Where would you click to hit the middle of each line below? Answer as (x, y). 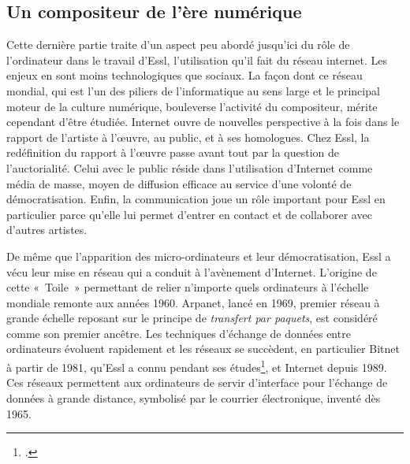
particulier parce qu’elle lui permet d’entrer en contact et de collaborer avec (189, 214)
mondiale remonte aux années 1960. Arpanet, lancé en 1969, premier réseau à (193, 302)
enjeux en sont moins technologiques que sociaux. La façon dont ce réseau (184, 75)
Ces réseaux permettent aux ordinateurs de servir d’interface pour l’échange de (197, 382)
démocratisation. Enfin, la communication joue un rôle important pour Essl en (196, 199)
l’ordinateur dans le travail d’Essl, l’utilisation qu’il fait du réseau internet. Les (197, 59)
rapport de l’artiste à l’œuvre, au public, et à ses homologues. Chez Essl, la (188, 137)
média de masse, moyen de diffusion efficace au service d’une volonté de (179, 183)
